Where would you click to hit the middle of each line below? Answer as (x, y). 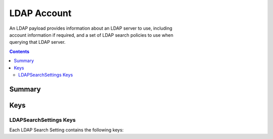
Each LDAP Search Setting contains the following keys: (66, 130)
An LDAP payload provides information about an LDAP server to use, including (91, 28)
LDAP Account (40, 13)
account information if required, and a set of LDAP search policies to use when (92, 35)
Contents (19, 51)
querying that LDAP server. (37, 42)
